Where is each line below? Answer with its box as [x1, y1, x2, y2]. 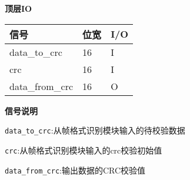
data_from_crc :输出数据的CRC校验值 [5, 164, 146, 176]
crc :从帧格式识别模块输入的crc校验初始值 [5, 144, 162, 156]
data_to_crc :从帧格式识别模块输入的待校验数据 [5, 124, 185, 136]
